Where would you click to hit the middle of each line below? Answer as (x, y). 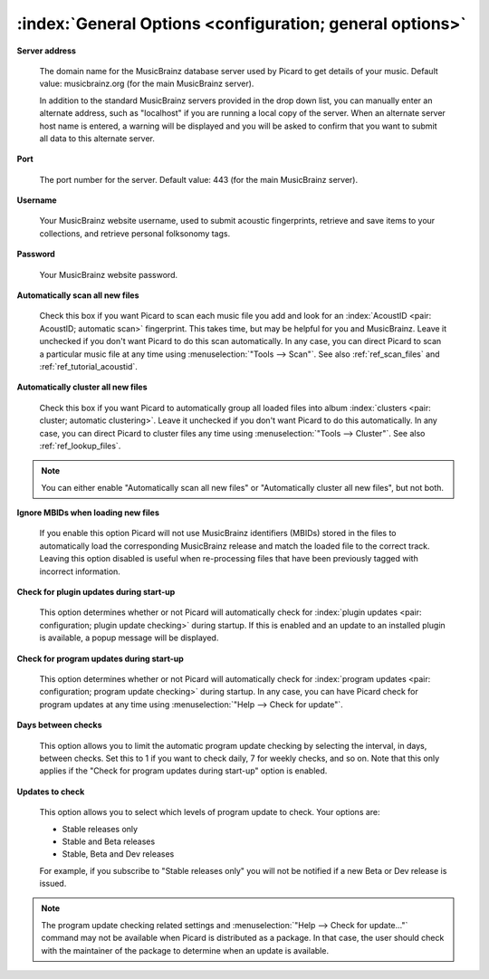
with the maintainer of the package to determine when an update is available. (185, 950)
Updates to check (51, 792)
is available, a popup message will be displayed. (129, 638)
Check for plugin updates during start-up (96, 592)
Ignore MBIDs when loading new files (88, 513)
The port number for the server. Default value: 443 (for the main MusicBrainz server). (198, 179)
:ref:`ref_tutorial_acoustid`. (88, 366)
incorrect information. (80, 571)
